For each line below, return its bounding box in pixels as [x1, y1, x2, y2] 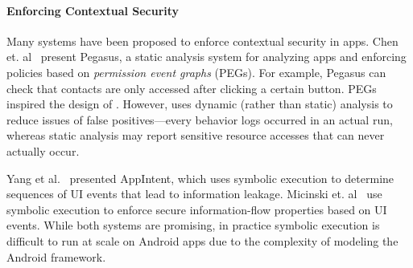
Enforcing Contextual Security [6, 2, 180, 18]
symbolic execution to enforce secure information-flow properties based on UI [6, 201, 387, 217]
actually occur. [6, 142, 80, 159]
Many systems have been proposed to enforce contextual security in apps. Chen [6, 32, 399, 49]
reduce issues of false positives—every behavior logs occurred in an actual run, [6, 111, 393, 128]
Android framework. [6, 248, 106, 265]
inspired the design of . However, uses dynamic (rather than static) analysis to [6, 95, 393, 112]
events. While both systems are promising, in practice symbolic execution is [6, 217, 380, 233]
